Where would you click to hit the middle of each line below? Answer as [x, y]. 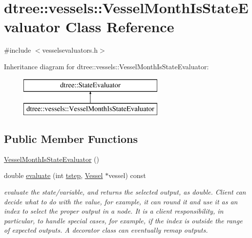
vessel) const [127, 175]
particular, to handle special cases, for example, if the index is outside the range [123, 220]
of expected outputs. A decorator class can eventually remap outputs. [106, 230]
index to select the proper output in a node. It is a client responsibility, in [114, 211]
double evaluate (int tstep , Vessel [53, 175]
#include [18, 50]
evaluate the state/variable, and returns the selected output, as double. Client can [125, 192]
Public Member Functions [71, 139]
